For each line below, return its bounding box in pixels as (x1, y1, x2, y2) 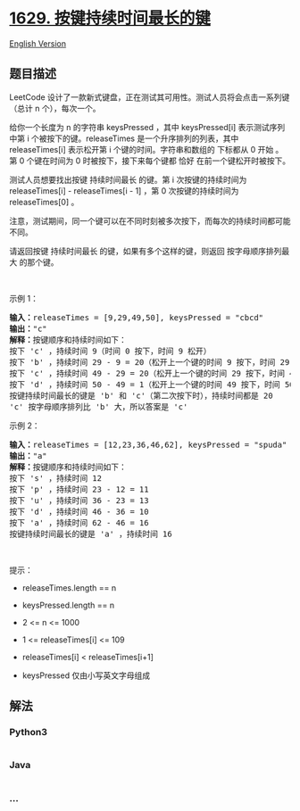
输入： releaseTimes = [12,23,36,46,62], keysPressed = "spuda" (9, 439, 287, 450)
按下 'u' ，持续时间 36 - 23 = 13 (9, 495, 149, 505)
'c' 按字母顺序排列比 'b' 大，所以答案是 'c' (9, 401, 188, 411)
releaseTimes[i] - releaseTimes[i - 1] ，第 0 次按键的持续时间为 (9, 185, 239, 196)
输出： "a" (9, 451, 47, 460)
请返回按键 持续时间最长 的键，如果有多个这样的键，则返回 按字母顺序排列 (9, 245, 282, 256)
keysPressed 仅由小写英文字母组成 (21, 670, 150, 681)
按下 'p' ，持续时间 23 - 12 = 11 (9, 484, 149, 494)
